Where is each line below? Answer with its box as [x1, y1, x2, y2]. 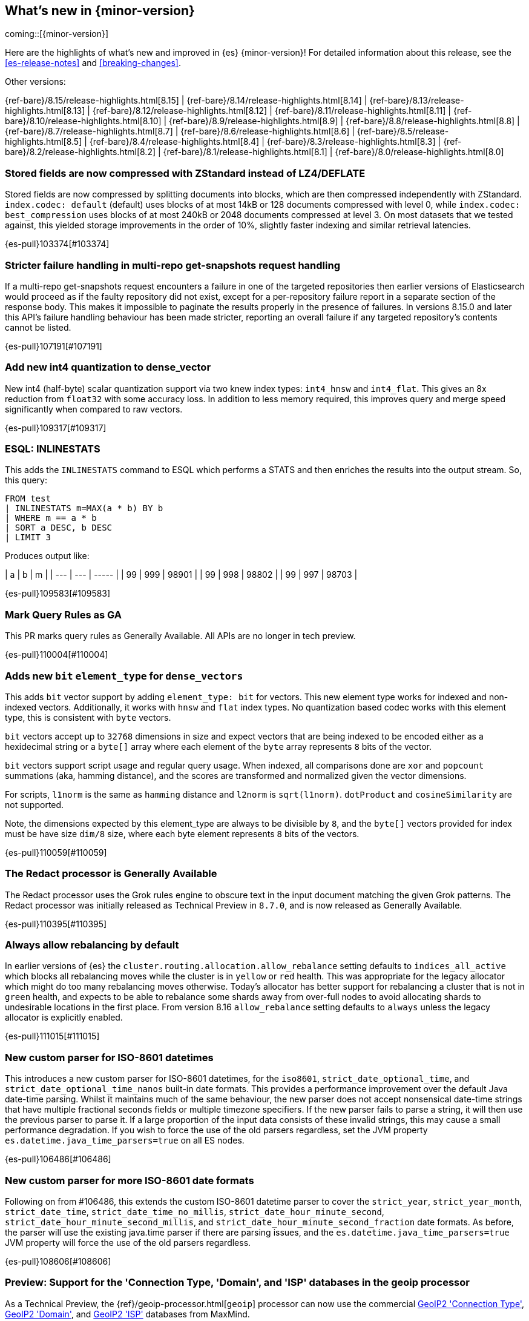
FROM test [5, 494, 51, 504]
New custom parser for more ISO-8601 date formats [5, 1174, 254, 1187]
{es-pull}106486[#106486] [5, 1154, 111, 1165]
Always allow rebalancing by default [5, 939, 179, 952]
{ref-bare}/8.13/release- [369, 95, 464, 106]
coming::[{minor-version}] [5, 28, 109, 39]
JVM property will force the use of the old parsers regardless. [5, 1237, 251, 1248]
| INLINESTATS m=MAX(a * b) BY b [5, 503, 163, 514]
